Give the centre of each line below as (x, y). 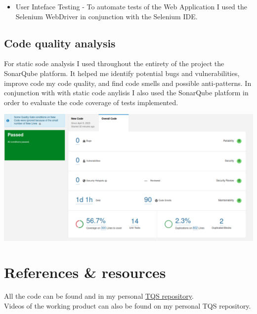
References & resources (85, 272)
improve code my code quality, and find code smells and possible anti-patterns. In (128, 83)
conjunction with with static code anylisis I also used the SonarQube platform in (126, 93)
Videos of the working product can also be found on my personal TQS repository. (128, 305)
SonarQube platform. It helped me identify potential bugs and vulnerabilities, (122, 73)
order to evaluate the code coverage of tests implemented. (91, 102)
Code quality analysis (60, 43)
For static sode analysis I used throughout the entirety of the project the (114, 63)
